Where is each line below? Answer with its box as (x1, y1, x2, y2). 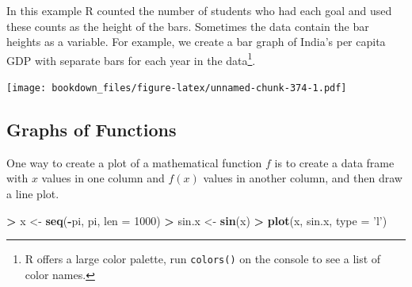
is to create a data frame (274, 154, 395, 170)
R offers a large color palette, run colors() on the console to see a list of (25, 251, 381, 267)
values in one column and (41, 170, 165, 186)
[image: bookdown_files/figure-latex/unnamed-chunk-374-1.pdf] (6, 82, 347, 94)
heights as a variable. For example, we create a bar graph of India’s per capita (6, 33, 386, 50)
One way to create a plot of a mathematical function (6, 154, 262, 170)
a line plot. (6, 186, 59, 202)
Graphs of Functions (6, 117, 177, 142)
